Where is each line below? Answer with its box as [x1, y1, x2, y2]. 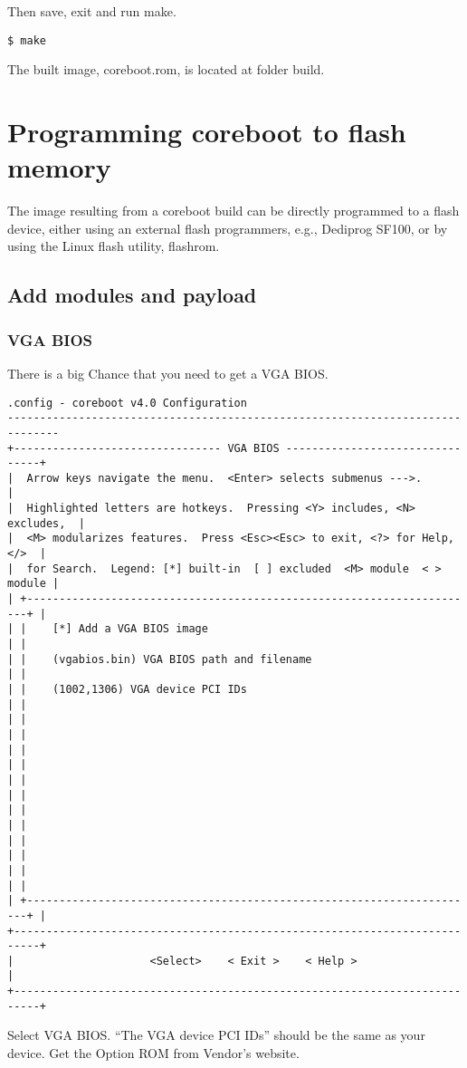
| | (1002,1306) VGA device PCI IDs [7, 683, 247, 696]
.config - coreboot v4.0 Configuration [7, 396, 247, 409]
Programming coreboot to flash [7, 113, 406, 150]
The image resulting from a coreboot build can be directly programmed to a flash [7, 201, 460, 220]
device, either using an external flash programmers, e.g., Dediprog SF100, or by [7, 218, 448, 237]
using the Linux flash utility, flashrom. [7, 236, 220, 255]
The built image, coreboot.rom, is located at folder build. [7, 60, 325, 79]
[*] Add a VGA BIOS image [52, 622, 208, 636]
